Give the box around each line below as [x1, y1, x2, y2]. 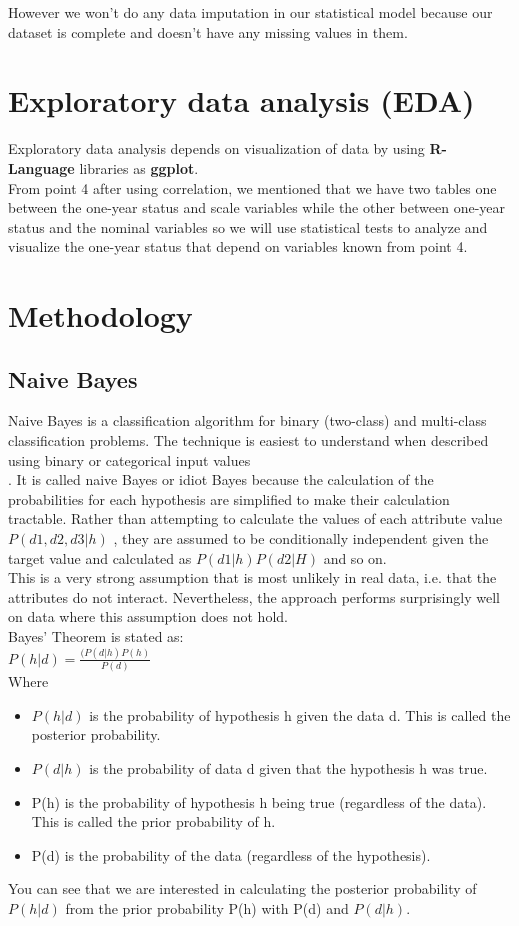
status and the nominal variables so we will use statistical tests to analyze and [8, 216, 488, 237]
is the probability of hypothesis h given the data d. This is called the [89, 704, 511, 725]
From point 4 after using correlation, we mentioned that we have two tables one [8, 177, 497, 198]
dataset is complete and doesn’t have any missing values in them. [8, 21, 408, 42]
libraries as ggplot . [79, 157, 199, 178]
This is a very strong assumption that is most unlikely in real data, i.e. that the [8, 567, 497, 588]
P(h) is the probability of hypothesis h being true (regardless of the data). [31, 791, 487, 812]
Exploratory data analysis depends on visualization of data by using [8, 138, 425, 159]
